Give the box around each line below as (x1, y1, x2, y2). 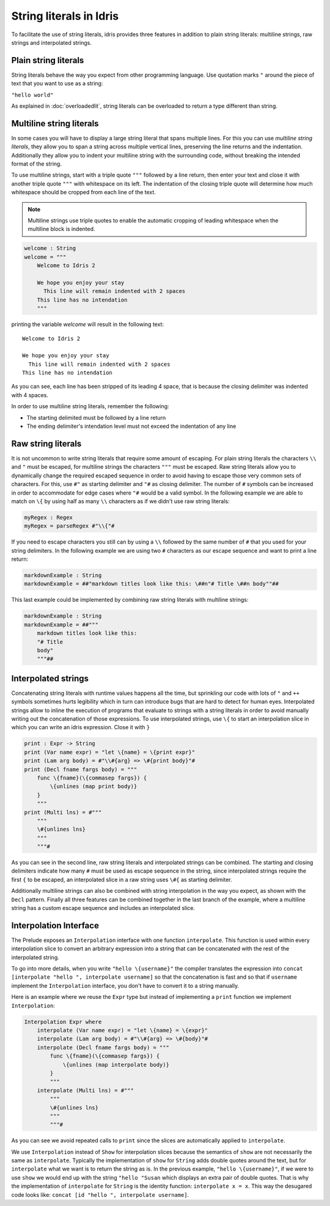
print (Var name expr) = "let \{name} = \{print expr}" (24, 748, 196, 756)
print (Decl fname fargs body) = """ (24, 766, 137, 773)
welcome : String (24, 245, 76, 252)
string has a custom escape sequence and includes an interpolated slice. (11, 904, 196, 912)
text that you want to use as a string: (11, 80, 103, 87)
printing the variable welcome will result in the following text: (11, 320, 164, 328)
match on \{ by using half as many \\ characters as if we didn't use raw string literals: (11, 497, 230, 505)
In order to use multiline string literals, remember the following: (11, 403, 169, 410)
